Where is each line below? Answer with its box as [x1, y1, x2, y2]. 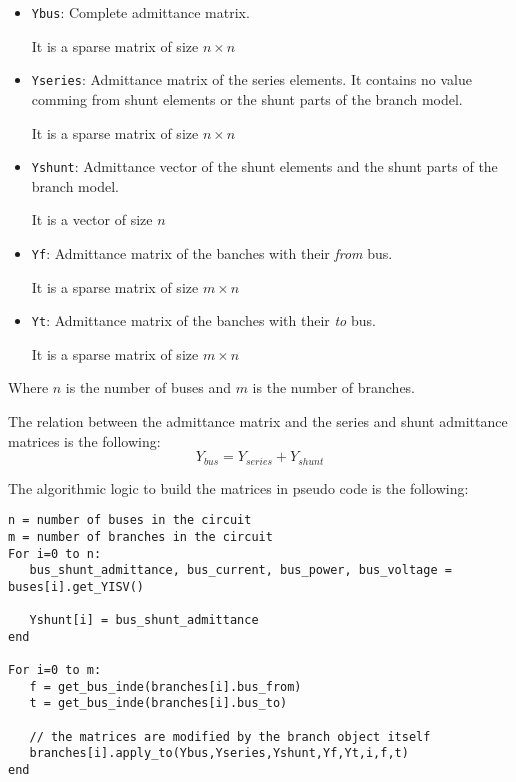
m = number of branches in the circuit [8, 529, 273, 544]
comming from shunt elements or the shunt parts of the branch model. [31, 88, 463, 109]
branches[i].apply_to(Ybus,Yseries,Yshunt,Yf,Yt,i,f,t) [29, 746, 409, 761]
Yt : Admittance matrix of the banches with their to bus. [31, 310, 376, 331]
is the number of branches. [252, 377, 416, 398]
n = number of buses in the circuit [8, 513, 252, 528]
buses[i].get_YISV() [8, 579, 145, 594]
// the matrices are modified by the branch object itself [29, 729, 431, 744]
